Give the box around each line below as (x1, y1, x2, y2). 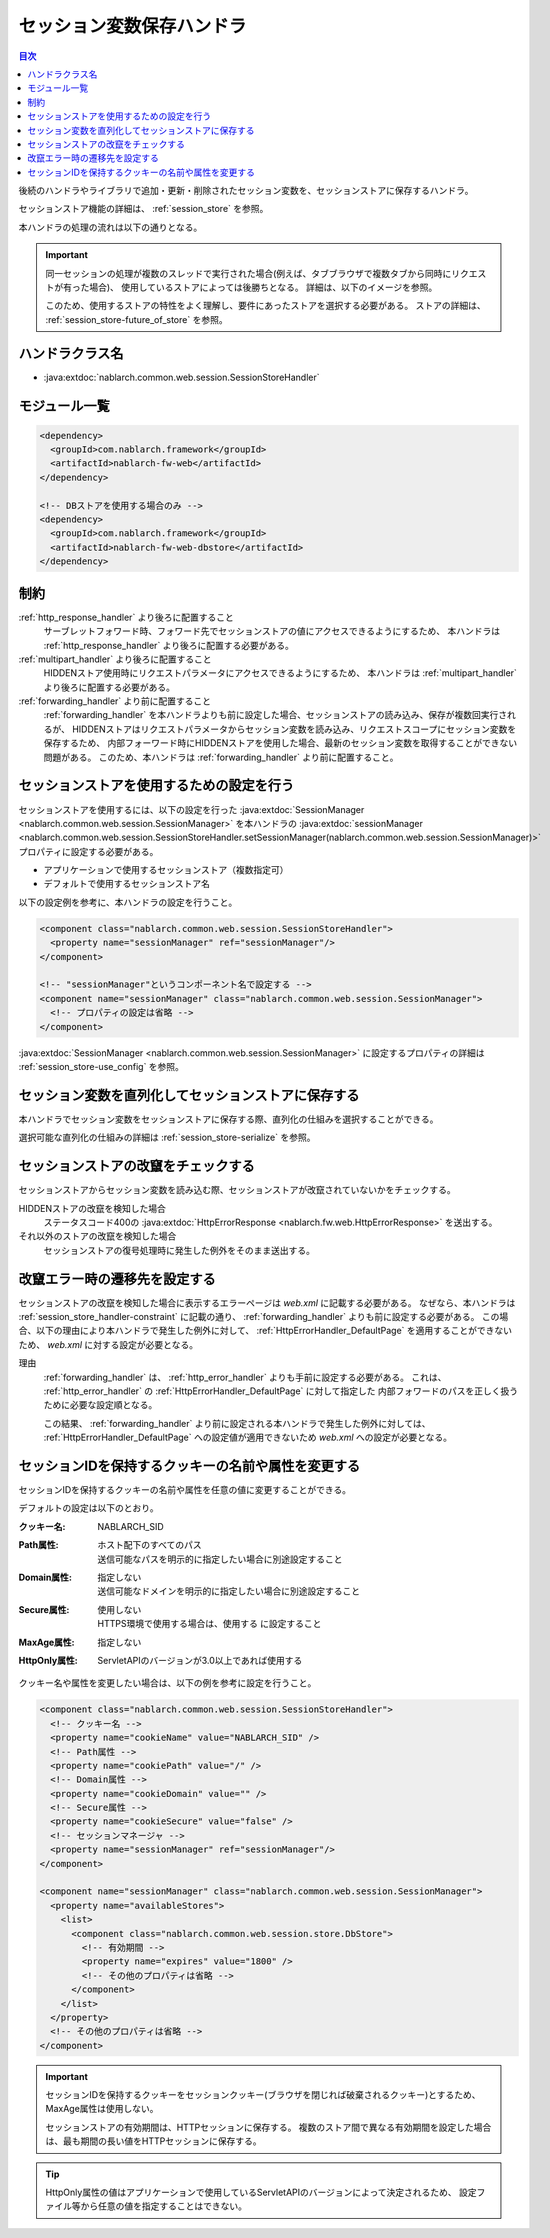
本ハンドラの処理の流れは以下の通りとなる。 (18, 221, 203, 233)
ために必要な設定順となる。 (43, 1399, 158, 1411)
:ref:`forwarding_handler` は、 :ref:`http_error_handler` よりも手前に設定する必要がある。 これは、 (43, 1371, 447, 1383)
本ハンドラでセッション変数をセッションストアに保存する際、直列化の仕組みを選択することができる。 (18, 1113, 439, 1125)
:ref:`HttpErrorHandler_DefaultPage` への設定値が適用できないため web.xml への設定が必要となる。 (43, 1431, 453, 1444)
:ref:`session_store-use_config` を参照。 (18, 1060, 185, 1072)
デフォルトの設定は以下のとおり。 (18, 1502, 159, 1514)
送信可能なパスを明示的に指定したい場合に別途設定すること (97, 1553, 343, 1565)
